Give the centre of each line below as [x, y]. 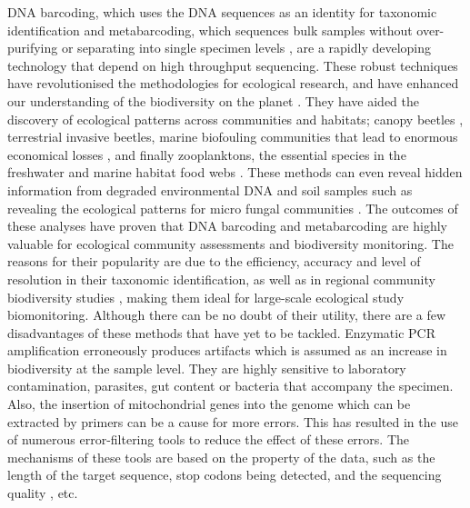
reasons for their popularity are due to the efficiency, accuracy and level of [214, 261]
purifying [33, 48]
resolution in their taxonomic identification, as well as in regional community [221, 279]
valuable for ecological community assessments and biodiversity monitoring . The [230, 243]
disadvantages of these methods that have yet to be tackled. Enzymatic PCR [222, 332]
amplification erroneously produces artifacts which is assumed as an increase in [227, 350]
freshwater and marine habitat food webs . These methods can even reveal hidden [235, 172]
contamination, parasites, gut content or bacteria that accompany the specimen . [230, 386]
